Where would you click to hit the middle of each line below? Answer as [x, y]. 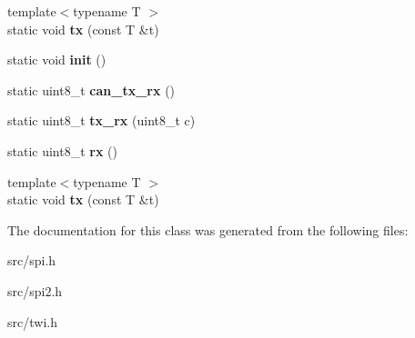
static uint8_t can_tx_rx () [91, 89]
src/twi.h [32, 321]
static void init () [57, 60]
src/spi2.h [35, 290]
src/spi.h [32, 260]
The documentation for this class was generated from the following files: [208, 229]
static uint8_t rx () [63, 150]
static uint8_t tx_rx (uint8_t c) [101, 120]
